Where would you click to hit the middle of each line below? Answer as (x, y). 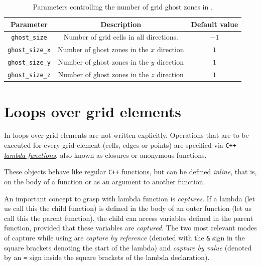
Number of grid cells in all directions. (121, 37)
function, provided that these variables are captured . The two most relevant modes (130, 228)
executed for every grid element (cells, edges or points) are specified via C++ (120, 145)
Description (121, 24)
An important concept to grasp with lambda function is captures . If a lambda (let (130, 198)
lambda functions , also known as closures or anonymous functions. (105, 155)
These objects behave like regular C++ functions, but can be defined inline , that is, (130, 172)
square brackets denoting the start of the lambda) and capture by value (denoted (128, 247)
